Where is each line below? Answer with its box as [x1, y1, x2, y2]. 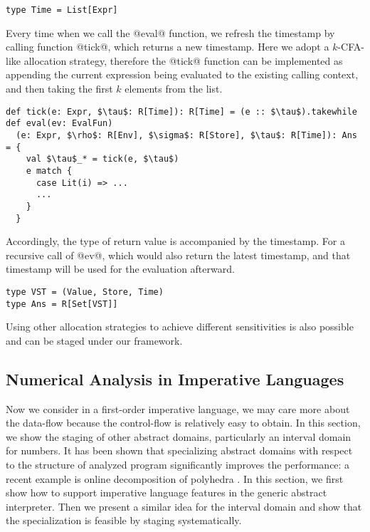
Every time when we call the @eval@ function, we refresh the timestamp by [6, 25, 335, 40]
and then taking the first [6, 81, 113, 96]
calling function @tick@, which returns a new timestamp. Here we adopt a [6, 39, 329, 54]
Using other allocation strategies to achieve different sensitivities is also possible [6, 319, 354, 334]
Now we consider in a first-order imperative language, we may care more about [6, 401, 350, 416]
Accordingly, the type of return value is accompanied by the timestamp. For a [6, 234, 345, 249]
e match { [26, 165, 73, 176]
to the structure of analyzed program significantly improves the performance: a [6, 457, 350, 472]
